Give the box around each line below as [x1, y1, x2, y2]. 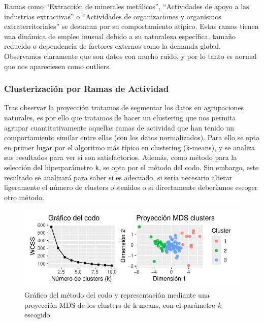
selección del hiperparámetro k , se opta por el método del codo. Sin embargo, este [4, 162, 259, 172]
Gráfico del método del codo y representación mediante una [24, 289, 210, 300]
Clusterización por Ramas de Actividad [4, 82, 169, 95]
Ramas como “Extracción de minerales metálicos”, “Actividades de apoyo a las [4, 1, 249, 11]
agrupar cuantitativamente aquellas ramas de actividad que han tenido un [4, 122, 234, 133]
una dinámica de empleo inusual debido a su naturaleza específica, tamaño [4, 30, 236, 41]
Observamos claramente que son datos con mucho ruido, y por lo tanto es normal [4, 50, 257, 61]
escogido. [24, 309, 52, 320]
